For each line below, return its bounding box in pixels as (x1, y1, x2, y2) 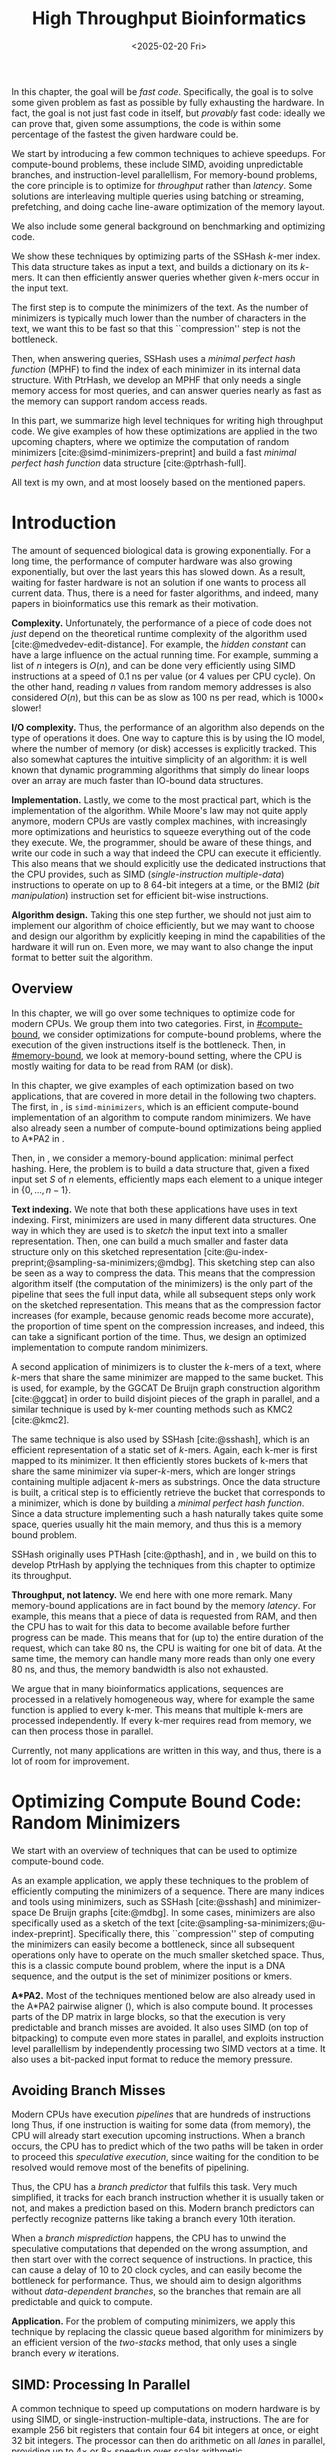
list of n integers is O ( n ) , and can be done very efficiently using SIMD (11, 659, 296, 671)
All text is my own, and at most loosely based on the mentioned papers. (11, 476, 306, 488)
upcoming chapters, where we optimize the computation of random (11, 435, 289, 447)
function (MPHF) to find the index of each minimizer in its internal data (11, 363, 301, 375)
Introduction (11, 512, 117, 534)
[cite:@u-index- (203, 1245, 269, 1257)
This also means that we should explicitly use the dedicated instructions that (11, 857, 326, 869)
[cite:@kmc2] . (11, 1413, 70, 1426)
